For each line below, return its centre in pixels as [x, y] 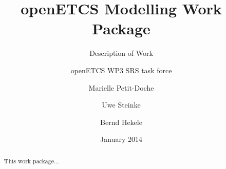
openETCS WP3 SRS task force [121, 70]
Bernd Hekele [121, 122]
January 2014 [121, 139]
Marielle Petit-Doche [121, 87]
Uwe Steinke [121, 105]
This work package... [31, 161]
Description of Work [121, 53]
